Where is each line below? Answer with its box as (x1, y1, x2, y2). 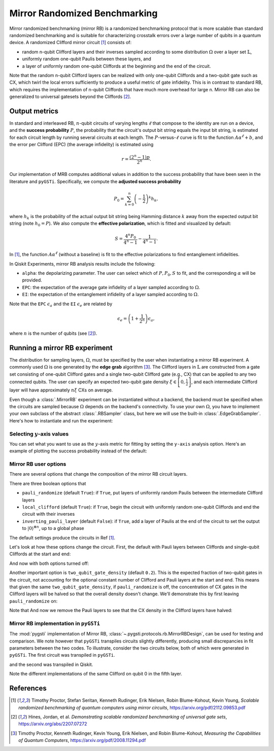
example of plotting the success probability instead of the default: (9, 448, 147, 454)
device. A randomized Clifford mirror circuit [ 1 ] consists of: (9, 40, 132, 46)
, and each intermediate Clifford (191, 379, 258, 385)
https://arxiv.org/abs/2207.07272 (18, 721, 87, 727)
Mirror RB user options (9, 460, 66, 468)
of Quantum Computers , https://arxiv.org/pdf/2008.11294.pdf (18, 737, 146, 743)
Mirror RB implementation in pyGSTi (9, 620, 100, 627)
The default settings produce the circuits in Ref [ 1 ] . (9, 534, 116, 541)
